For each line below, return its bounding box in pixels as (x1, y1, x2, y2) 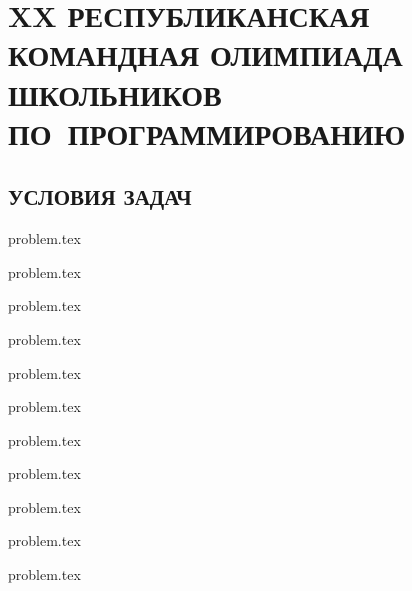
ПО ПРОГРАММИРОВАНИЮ (8, 112, 406, 153)
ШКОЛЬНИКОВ (8, 73, 222, 114)
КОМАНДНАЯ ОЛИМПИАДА (8, 34, 403, 75)
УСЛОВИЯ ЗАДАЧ (8, 181, 192, 212)
